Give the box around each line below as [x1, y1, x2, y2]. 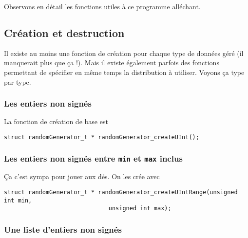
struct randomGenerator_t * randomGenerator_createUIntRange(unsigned [4, 189, 238, 196]
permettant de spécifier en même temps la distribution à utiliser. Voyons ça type [4, 67, 245, 77]
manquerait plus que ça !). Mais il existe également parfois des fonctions [4, 57, 219, 68]
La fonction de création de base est [4, 116, 108, 127]
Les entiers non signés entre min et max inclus [4, 152, 183, 164]
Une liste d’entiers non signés [4, 223, 122, 235]
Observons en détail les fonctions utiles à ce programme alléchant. [4, 1, 201, 11]
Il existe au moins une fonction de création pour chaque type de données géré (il [4, 48, 244, 58]
